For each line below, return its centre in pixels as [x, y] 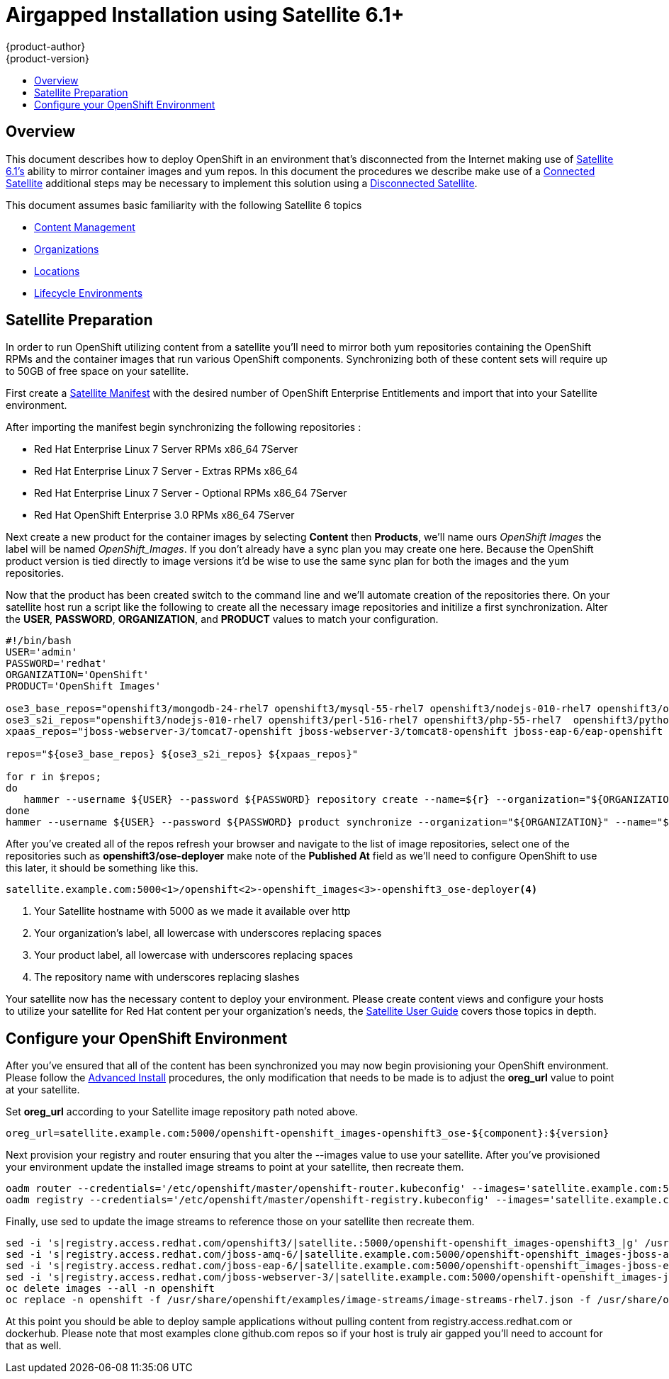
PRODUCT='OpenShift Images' [84, 686]
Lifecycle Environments [89, 293]
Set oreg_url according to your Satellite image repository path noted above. [182, 1112]
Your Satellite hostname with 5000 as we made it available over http [192, 911]
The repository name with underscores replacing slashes [167, 977]
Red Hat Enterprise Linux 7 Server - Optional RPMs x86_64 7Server [191, 493]
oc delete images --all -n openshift [111, 1289]
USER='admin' [42, 652]
